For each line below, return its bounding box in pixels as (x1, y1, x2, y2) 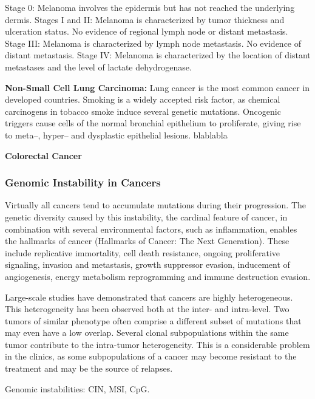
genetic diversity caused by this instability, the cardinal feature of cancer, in (5, 210, 288, 223)
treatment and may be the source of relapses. (5, 362, 173, 375)
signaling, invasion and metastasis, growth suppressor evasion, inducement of (5, 258, 290, 271)
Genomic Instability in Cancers (5, 175, 161, 190)
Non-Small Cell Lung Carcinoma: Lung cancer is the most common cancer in (5, 81, 310, 94)
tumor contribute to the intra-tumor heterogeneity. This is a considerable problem (5, 338, 310, 350)
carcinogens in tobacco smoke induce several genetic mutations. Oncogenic (5, 104, 281, 117)
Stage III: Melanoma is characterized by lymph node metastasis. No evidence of (5, 36, 302, 49)
